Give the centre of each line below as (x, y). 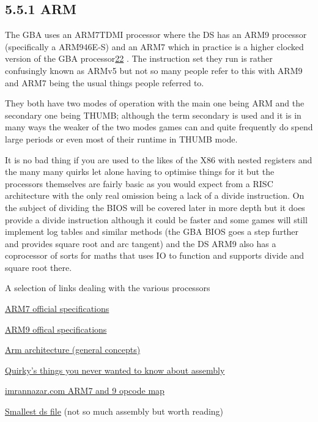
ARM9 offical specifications (56, 329)
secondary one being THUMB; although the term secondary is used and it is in (153, 115)
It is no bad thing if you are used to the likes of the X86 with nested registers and (159, 159)
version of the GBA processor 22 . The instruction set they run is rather (139, 58)
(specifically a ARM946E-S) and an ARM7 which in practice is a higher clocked (154, 46)
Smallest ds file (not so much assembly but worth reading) (114, 411)
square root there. (39, 267)
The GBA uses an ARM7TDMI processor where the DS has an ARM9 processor (156, 35)
